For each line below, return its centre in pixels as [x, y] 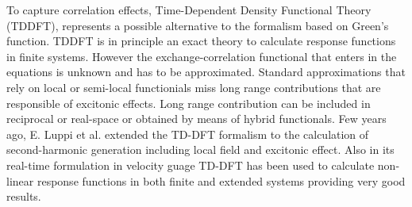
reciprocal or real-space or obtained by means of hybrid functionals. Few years [196, 119]
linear [20, 180]
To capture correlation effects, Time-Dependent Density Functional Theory [189, 10]
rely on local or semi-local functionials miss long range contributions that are [194, 87]
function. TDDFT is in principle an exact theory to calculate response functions [201, 41]
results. [24, 196]
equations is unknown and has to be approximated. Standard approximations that [206, 72]
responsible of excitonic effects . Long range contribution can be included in [189, 103]
